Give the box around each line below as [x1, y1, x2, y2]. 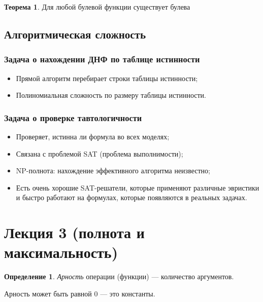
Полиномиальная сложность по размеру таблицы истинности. [16, 90, 206, 100]
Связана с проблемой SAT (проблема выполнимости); [16, 148, 183, 159]
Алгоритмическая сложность [4, 26, 146, 42]
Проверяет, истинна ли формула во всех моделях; [16, 131, 170, 141]
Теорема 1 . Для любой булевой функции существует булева [4, 2, 190, 12]
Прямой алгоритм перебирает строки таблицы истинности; [16, 72, 198, 83]
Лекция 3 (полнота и [4, 222, 145, 243]
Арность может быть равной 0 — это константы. [4, 288, 155, 298]
